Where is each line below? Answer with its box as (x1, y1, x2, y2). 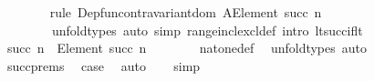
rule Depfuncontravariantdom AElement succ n (49, 3, 322, 21)
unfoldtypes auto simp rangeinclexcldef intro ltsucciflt (51, 20, 363, 39)
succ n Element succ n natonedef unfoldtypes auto (6, 38, 368, 57)
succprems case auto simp (6, 56, 201, 75)
